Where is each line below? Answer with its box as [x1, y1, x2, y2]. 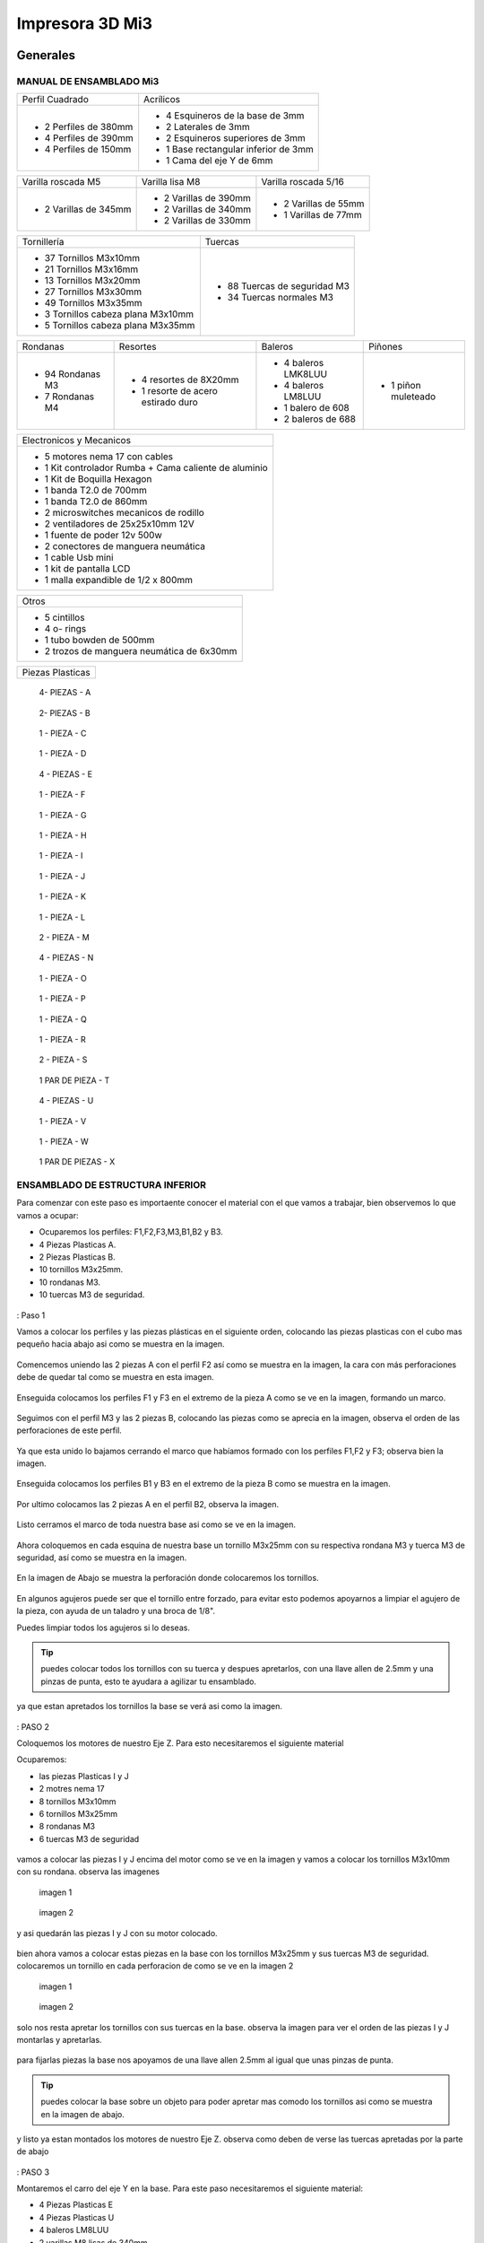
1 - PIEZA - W [39, 1136, 89, 1147]
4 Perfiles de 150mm [44, 144, 132, 156]
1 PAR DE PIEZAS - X [39, 1156, 116, 1167]
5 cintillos [44, 611, 85, 624]
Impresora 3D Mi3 [16, 13, 152, 33]
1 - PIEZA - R [39, 1034, 86, 1044]
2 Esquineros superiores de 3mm [166, 132, 307, 144]
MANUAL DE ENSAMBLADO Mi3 [16, 74, 160, 87]
